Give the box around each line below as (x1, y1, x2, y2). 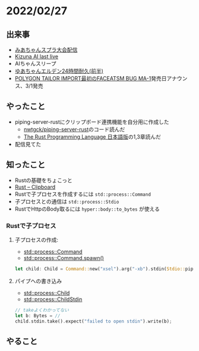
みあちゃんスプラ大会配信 (14, 46, 78, 53)
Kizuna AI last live (14, 53, 58, 60)
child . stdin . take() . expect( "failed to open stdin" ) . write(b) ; (14, 318, 172, 324)
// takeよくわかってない (14, 307, 70, 313)
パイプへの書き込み (14, 277, 62, 284)
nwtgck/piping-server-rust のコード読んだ (23, 126, 125, 133)
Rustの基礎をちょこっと (14, 177, 73, 184)
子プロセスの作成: (14, 236, 58, 243)
